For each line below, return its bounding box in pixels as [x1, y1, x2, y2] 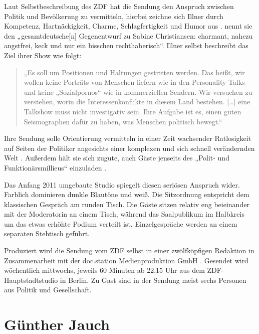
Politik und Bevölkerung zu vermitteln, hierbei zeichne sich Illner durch [4, 11, 223, 21]
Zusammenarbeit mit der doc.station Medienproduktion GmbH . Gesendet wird [4, 255, 248, 265]
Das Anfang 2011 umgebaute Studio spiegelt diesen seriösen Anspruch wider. [4, 179, 240, 190]
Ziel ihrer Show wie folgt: [4, 50, 82, 60]
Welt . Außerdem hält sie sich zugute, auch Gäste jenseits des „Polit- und [4, 152, 229, 163]
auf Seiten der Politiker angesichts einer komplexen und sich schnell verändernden [4, 142, 255, 153]
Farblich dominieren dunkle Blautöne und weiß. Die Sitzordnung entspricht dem [4, 189, 249, 200]
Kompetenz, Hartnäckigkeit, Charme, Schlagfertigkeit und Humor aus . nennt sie [4, 21, 252, 31]
